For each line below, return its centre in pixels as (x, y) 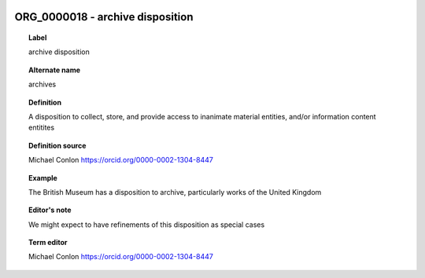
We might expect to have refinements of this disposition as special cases (147, 225)
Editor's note (50, 210)
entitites (42, 128)
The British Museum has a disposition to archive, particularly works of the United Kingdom (175, 192)
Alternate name (55, 70)
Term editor (48, 243)
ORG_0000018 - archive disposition (104, 17)
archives (42, 84)
